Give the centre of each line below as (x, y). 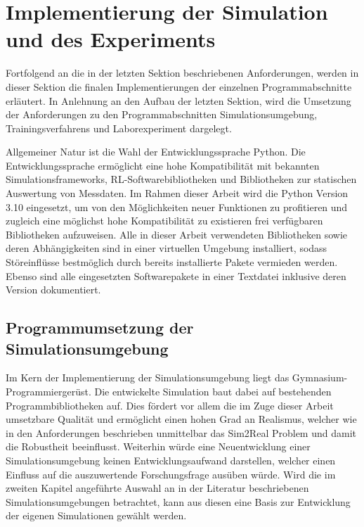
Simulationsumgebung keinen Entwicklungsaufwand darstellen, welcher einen (171, 460)
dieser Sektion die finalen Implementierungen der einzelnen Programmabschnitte (179, 86)
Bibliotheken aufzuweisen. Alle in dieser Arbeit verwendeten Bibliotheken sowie (177, 234)
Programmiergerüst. (48, 391)
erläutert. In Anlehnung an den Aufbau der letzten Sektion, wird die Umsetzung (178, 100)
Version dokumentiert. (53, 290)
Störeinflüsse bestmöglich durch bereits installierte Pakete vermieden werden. (172, 262)
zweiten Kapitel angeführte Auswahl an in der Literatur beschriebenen (157, 488)
